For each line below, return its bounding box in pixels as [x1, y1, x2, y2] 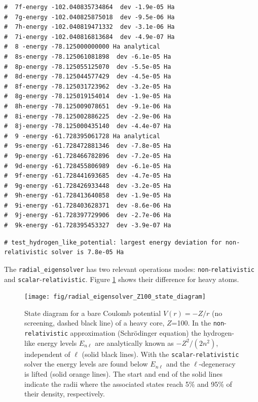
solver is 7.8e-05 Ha [51, 249, 124, 256]
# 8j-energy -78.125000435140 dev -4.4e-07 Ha [4, 123, 171, 130]
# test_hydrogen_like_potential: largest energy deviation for [4, 238, 222, 246]
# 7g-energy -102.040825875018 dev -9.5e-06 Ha [4, 13, 175, 21]
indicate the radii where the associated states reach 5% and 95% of [24, 378, 232, 389]
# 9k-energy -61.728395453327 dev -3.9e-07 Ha [4, 222, 171, 229]
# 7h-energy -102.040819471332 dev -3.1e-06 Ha [4, 23, 175, 31]
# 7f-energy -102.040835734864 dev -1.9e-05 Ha [4, 4, 175, 11]
